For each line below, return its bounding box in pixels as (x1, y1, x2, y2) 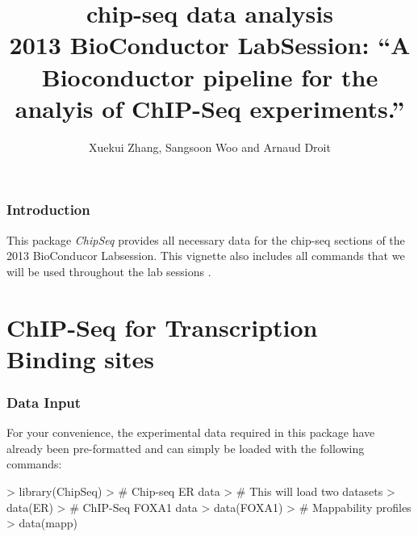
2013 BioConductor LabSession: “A (9, 28, 411, 61)
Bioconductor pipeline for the (41, 60, 378, 93)
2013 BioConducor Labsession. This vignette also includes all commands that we (6, 247, 405, 264)
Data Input (6, 392, 82, 412)
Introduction (6, 199, 90, 220)
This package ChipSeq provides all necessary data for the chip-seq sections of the (6, 231, 405, 248)
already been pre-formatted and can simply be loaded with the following (6, 439, 365, 456)
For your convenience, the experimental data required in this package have (6, 424, 375, 441)
